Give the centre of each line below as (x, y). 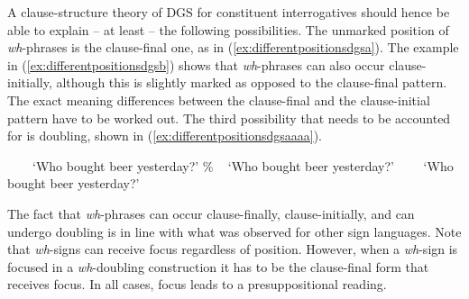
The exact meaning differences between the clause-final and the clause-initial (219, 100)
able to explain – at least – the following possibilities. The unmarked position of (228, 29)
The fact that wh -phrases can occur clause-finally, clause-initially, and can (211, 213)
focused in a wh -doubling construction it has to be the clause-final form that (218, 266)
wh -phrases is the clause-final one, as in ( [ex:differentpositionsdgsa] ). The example (233, 47)
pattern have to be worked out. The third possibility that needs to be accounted (229, 118)
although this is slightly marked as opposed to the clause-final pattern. (252, 82)
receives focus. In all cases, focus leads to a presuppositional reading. (197, 284)
